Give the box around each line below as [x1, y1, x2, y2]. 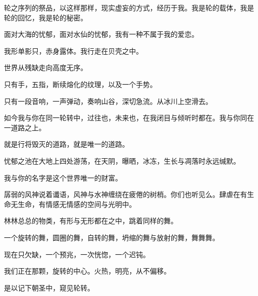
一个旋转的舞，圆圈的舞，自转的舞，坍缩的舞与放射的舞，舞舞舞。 [4, 232, 219, 242]
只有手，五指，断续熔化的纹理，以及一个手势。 [4, 79, 157, 89]
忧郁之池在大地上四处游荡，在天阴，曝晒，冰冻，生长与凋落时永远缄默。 [4, 155, 240, 166]
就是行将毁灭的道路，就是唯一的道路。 [4, 139, 129, 149]
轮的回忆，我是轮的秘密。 [4, 12, 87, 22]
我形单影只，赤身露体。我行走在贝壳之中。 [4, 45, 143, 56]
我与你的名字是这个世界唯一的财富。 [4, 172, 122, 183]
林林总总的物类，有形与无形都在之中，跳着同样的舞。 [4, 215, 178, 226]
